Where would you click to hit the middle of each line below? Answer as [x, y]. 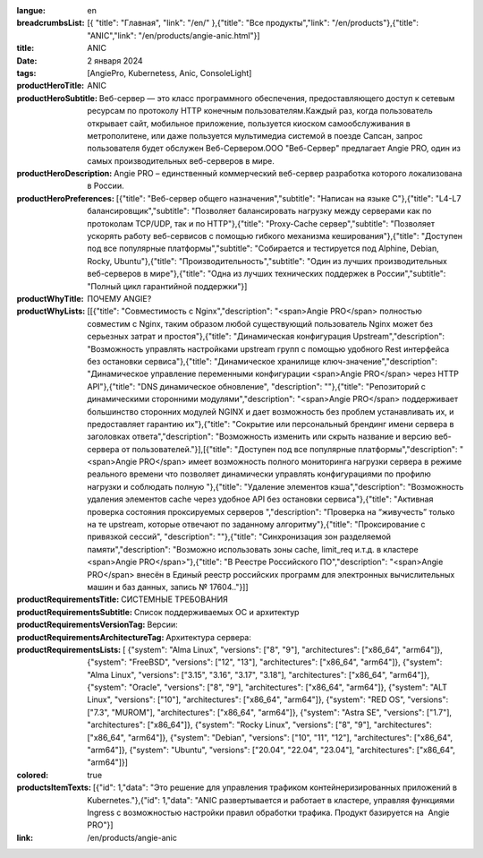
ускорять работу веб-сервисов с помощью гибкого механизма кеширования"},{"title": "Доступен [275, 236]
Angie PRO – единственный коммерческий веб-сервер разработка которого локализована [288, 174]
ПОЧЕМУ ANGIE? [119, 298]
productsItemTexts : [54, 787]
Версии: [162, 625]
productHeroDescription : [64, 174]
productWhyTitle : [50, 298]
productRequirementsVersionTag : [81, 625]
